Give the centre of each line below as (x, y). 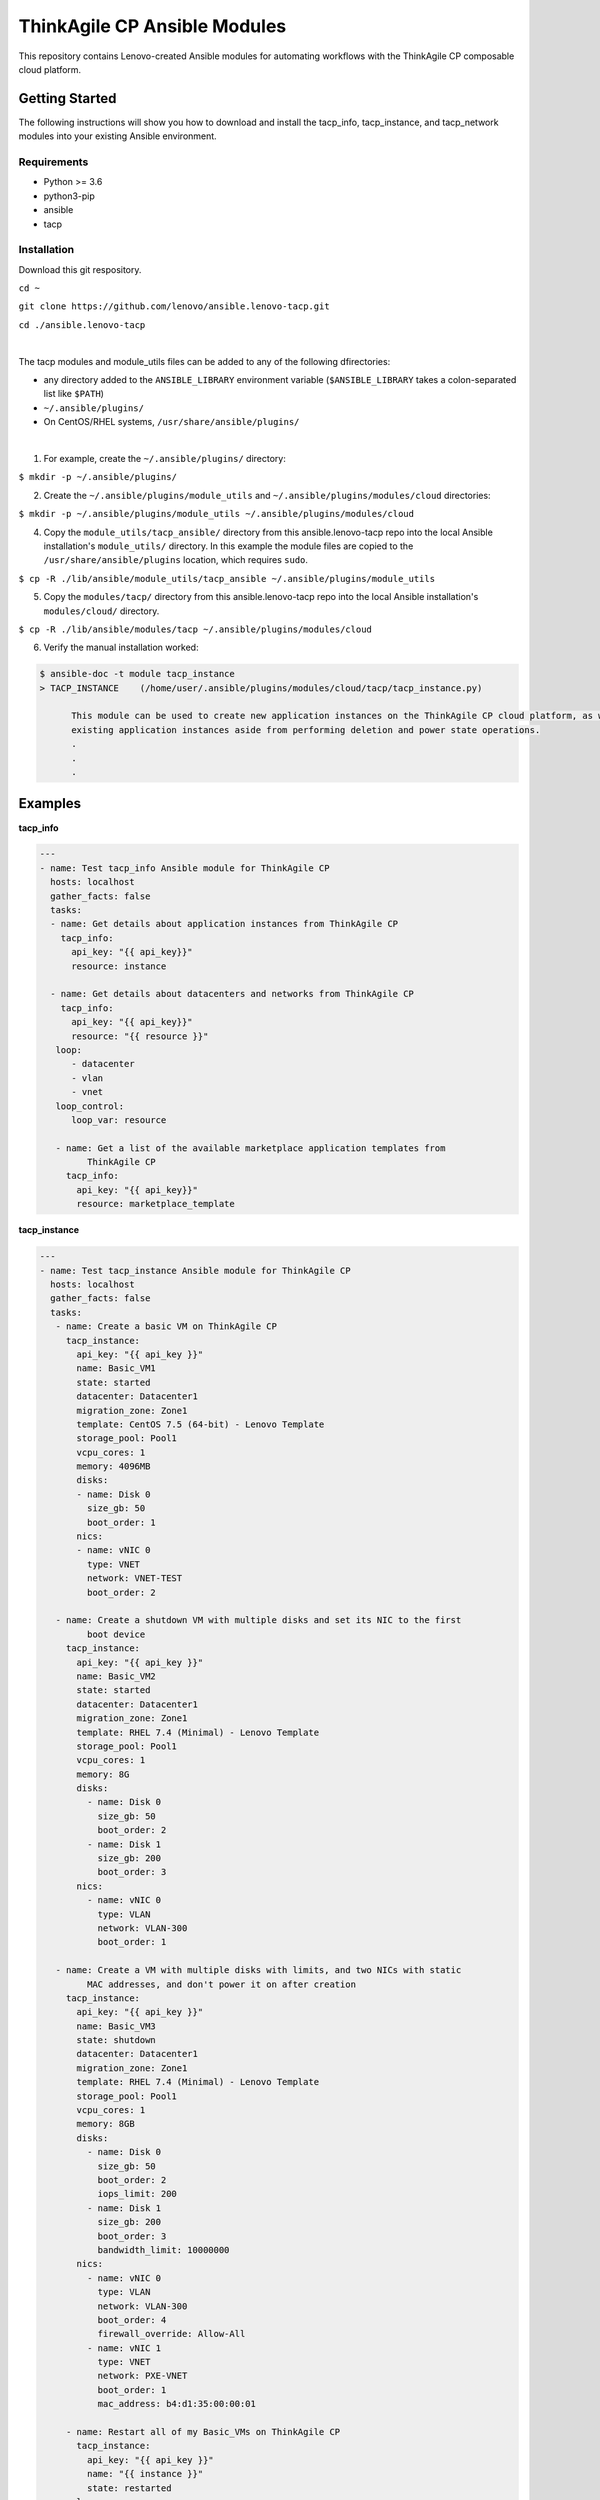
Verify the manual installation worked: (121, 647)
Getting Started (67, 98)
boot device (116, 1634)
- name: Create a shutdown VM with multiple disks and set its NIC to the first (258, 1620)
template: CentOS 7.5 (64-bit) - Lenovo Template (200, 1424)
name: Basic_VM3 (116, 2026)
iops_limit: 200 (137, 2194)
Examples (50, 803)
